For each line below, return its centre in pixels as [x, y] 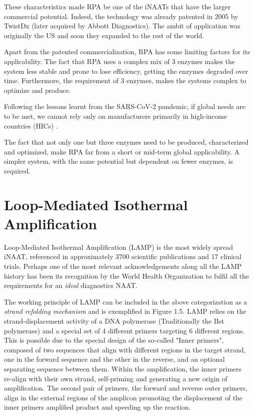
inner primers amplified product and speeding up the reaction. [97, 407]
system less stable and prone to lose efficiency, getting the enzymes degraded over [126, 71]
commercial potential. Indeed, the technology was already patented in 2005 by [121, 16]
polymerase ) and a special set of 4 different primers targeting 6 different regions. [125, 330]
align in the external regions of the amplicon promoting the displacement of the [123, 397]
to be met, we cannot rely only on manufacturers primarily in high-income [115, 116]
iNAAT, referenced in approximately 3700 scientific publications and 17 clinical [123, 256]
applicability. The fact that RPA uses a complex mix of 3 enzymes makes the [119, 61]
